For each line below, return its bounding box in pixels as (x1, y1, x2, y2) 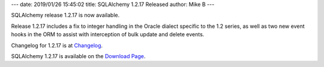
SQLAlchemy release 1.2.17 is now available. (11, 12, 120, 19)
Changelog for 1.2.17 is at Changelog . (11, 42, 103, 49)
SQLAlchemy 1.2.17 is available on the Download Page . (11, 52, 146, 59)
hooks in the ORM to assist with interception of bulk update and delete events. (11, 31, 205, 38)
